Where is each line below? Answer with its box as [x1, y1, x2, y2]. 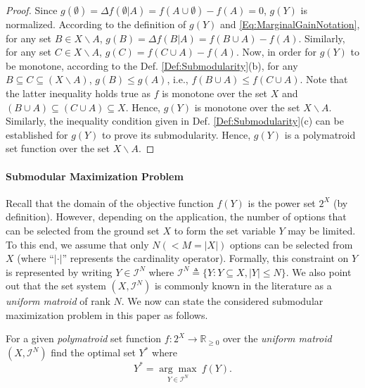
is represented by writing [6, 264, 113, 279]
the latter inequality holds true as [6, 85, 151, 100]
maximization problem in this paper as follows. [6, 307, 208, 322]
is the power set [248, 195, 316, 210]
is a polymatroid [284, 127, 356, 142]
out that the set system [6, 278, 106, 293]
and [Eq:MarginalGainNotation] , [220, 17, 360, 31]
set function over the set [6, 141, 110, 156]
